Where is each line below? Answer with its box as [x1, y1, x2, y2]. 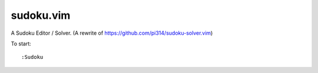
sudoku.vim [11, 9, 71, 22]
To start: [11, 40, 32, 47]
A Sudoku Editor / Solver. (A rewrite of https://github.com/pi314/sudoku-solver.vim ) [11, 29, 213, 36]
